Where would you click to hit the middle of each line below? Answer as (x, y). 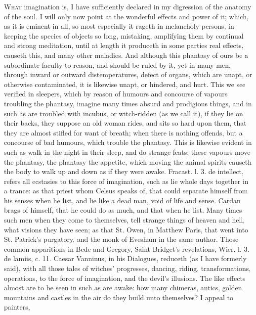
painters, (17, 307)
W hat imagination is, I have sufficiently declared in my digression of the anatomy (128, 6)
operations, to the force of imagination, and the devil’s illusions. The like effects (125, 278)
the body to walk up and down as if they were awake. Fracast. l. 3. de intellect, (124, 171)
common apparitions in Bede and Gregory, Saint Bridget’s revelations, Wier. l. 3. (127, 248)
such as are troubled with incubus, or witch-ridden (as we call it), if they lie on (124, 113)
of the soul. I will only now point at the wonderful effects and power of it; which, (126, 16)
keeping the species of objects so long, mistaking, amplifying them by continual (124, 35)
